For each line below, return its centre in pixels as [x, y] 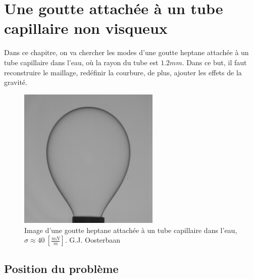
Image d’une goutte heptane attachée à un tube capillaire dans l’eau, [131, 230]
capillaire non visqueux [86, 28]
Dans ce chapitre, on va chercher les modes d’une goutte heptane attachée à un [126, 52]
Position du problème [61, 268]
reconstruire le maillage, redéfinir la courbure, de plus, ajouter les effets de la [123, 72]
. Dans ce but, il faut [214, 62]
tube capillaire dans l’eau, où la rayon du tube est [81, 62]
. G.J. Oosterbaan [93, 240]
